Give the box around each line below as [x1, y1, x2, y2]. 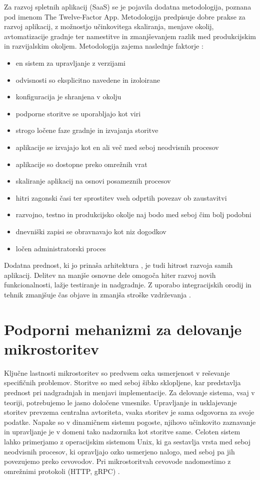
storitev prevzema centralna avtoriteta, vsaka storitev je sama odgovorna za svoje [4, 407, 254, 417]
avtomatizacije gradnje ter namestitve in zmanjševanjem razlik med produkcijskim [4, 31, 256, 41]
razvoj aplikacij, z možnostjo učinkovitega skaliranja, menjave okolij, [4, 21, 214, 32]
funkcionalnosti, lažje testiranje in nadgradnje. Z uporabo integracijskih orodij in [4, 279, 251, 290]
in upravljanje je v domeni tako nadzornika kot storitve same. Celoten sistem [4, 426, 240, 437]
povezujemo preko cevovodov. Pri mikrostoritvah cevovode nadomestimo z [4, 456, 231, 466]
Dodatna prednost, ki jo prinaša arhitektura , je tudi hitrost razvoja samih [4, 260, 233, 270]
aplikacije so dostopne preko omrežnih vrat [15, 158, 147, 169]
